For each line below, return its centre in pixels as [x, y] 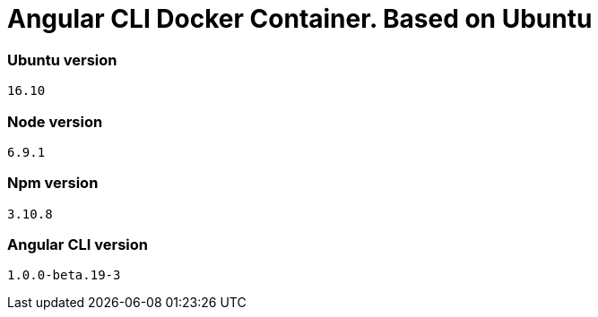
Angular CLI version [78, 244]
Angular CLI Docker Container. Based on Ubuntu [300, 19]
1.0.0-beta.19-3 [64, 275]
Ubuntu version [62, 60]
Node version [55, 121]
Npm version [53, 183]
